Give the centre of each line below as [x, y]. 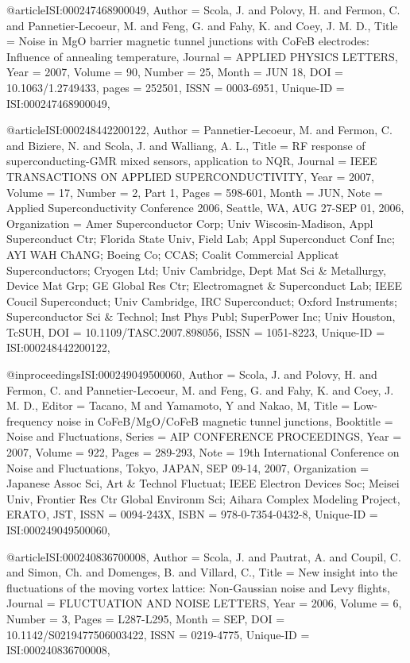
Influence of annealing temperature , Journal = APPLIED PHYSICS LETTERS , [202, 56]
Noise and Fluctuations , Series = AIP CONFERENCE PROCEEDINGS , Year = [204, 436]
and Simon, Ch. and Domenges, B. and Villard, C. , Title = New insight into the [202, 572]
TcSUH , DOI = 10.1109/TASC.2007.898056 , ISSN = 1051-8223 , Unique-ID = [196, 331]
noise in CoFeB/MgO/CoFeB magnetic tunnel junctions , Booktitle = [225, 420]
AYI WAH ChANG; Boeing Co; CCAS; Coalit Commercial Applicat [173, 254]
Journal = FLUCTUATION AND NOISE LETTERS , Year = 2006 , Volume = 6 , [204, 603]
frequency [30, 420]
